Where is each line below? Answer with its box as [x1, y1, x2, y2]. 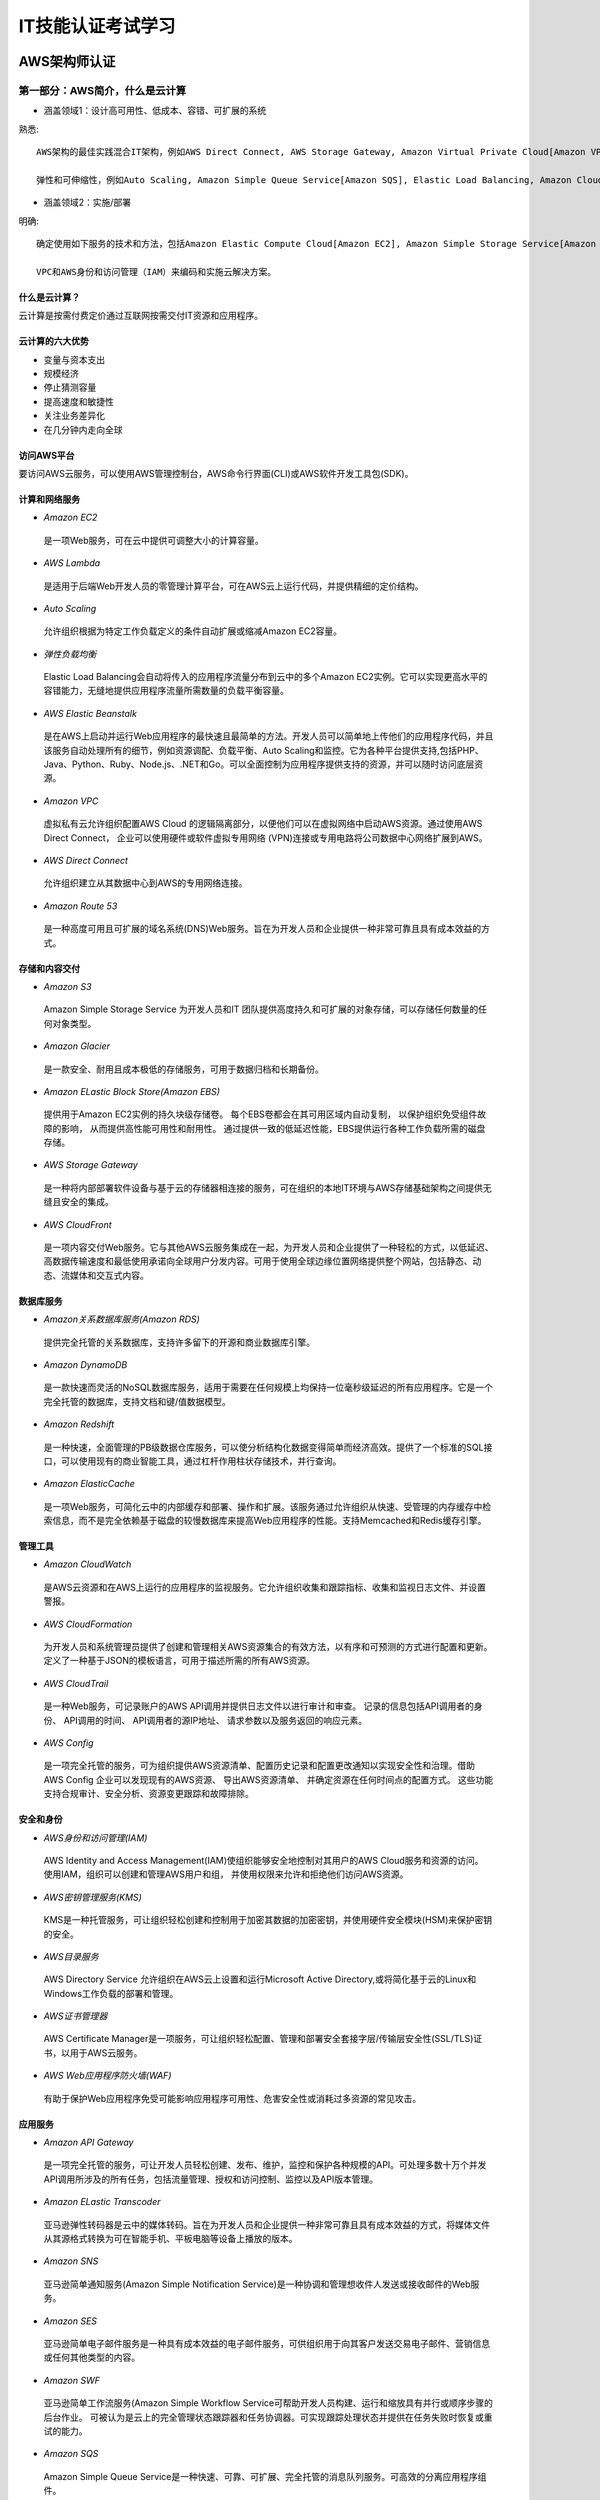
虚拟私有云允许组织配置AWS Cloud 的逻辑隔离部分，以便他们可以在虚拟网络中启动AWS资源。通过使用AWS [43, 818, 483, 830]
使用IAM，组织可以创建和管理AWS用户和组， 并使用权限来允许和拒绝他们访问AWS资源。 [43, 1868, 409, 1880]
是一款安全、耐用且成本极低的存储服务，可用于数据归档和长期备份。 [43, 1063, 324, 1075]
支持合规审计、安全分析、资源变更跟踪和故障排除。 [43, 1788, 254, 1800]
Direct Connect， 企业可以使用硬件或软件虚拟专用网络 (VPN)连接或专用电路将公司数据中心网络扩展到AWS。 [43, 831, 488, 844]
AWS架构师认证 [18, 53, 116, 70]
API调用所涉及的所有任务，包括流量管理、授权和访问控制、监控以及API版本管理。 [43, 2173, 379, 2185]
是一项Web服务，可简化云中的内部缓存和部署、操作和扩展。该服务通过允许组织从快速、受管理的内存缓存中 [43, 1500, 483, 1512]
